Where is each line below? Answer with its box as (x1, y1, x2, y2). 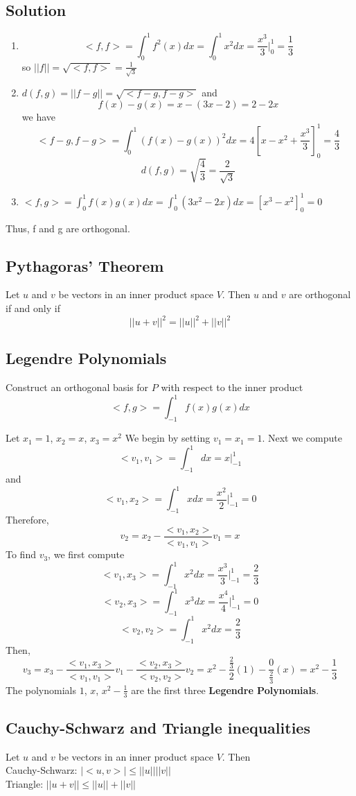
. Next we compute (262, 431, 342, 445)
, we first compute (48, 547, 125, 562)
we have (21, 109, 55, 123)
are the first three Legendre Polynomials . (131, 682, 319, 697)
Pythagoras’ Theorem (6, 254, 164, 276)
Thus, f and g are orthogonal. (6, 220, 130, 235)
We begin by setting (125, 431, 211, 445)
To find (6, 547, 36, 562)
